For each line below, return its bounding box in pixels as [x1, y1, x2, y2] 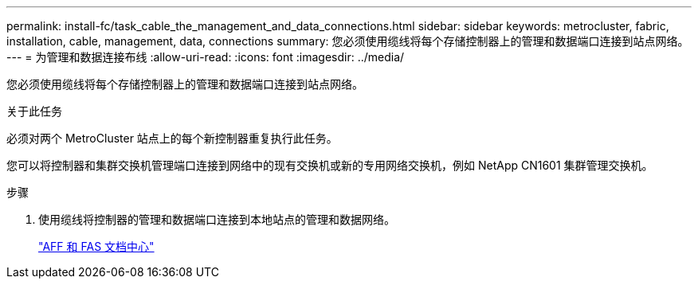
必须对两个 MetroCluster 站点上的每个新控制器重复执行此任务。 [6, 131, 338, 145]
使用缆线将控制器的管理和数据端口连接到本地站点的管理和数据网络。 [38, 213, 395, 226]
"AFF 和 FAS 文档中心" [38, 240, 155, 253]
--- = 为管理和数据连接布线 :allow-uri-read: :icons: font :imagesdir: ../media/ [6, 50, 405, 64]
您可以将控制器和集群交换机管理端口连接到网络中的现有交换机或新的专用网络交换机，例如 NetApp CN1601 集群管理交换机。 [6, 158, 653, 172]
